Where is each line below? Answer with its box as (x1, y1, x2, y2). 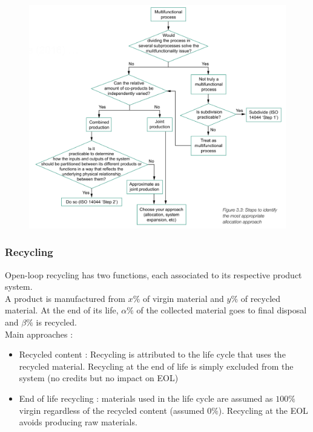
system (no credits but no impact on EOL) (19, 371, 179, 384)
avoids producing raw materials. (19, 416, 137, 428)
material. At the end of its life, (5, 304, 119, 316)
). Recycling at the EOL (218, 404, 308, 416)
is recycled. (36, 315, 77, 328)
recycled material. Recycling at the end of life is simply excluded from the (19, 359, 294, 372)
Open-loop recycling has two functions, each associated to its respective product (5, 268, 302, 281)
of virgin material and (142, 292, 224, 304)
